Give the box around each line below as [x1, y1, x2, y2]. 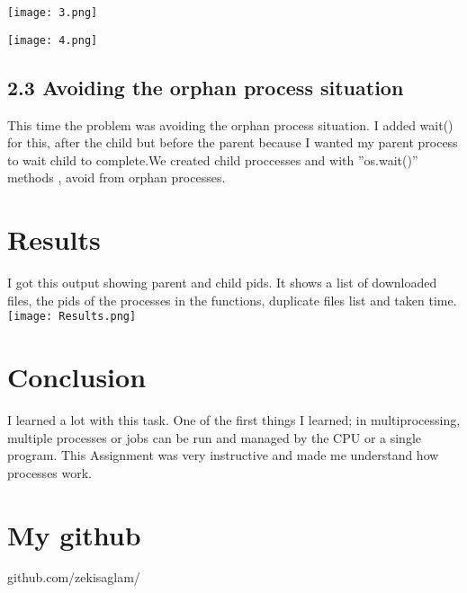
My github [7, 516, 141, 553]
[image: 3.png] [7, 6, 98, 19]
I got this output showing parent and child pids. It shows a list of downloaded [7, 273, 437, 292]
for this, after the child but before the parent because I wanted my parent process [7, 133, 458, 152]
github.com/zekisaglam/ [7, 568, 140, 587]
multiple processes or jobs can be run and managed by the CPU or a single [7, 428, 421, 447]
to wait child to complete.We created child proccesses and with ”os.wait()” [7, 150, 418, 169]
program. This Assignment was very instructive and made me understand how [7, 446, 439, 465]
